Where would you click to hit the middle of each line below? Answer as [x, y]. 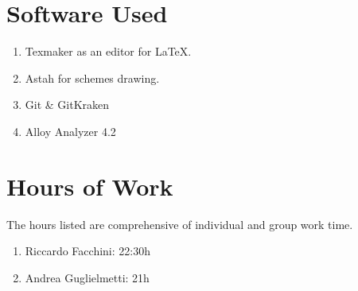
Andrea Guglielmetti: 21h [87, 277]
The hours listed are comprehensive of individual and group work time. [180, 224]
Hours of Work [90, 186]
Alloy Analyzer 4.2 [70, 131]
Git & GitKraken [67, 105]
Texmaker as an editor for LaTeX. [108, 51]
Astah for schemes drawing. [92, 78]
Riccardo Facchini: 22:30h [88, 251]
